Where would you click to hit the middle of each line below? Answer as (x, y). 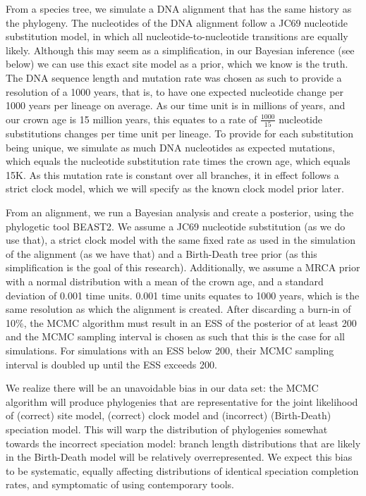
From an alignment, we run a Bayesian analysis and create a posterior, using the (180, 212)
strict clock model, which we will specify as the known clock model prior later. (175, 188)
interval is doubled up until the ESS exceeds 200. (111, 364)
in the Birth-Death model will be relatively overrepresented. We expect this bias (179, 457)
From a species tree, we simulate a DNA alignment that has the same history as (179, 8)
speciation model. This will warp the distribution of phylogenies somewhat (167, 429)
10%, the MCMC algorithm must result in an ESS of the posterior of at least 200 (181, 322)
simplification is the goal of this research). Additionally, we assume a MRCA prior (183, 267)
